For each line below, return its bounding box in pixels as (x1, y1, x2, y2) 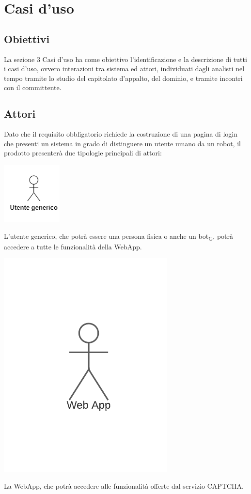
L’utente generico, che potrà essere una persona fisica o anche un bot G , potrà (4, 231, 234, 242)
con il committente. (4, 82, 62, 93)
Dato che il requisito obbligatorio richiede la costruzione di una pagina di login (4, 129, 237, 139)
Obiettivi (4, 31, 50, 46)
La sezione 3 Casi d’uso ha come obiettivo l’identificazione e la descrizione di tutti (4, 54, 247, 64)
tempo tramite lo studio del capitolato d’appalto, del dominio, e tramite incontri (4, 73, 243, 83)
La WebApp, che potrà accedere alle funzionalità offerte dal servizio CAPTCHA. (4, 480, 244, 491)
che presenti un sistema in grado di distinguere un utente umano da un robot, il (4, 138, 241, 148)
